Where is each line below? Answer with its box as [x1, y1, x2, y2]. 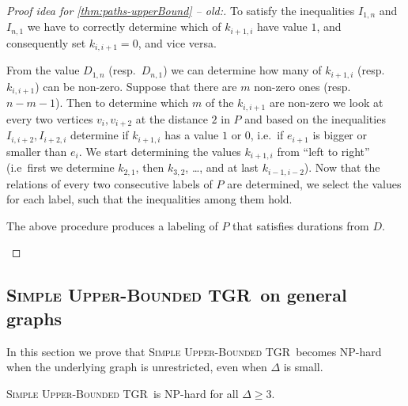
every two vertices [6, 110, 93, 127]
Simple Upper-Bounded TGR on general [6, 283, 347, 307]
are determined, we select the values [227, 175, 402, 192]
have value [257, 18, 308, 35]
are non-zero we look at [269, 94, 383, 111]
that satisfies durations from [232, 217, 369, 233]
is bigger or [312, 127, 368, 143]
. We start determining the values [78, 142, 241, 159]
